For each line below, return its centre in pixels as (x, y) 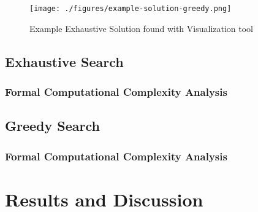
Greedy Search (52, 126)
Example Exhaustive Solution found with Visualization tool (142, 28)
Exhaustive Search (64, 61)
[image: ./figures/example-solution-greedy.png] (131, 9)
